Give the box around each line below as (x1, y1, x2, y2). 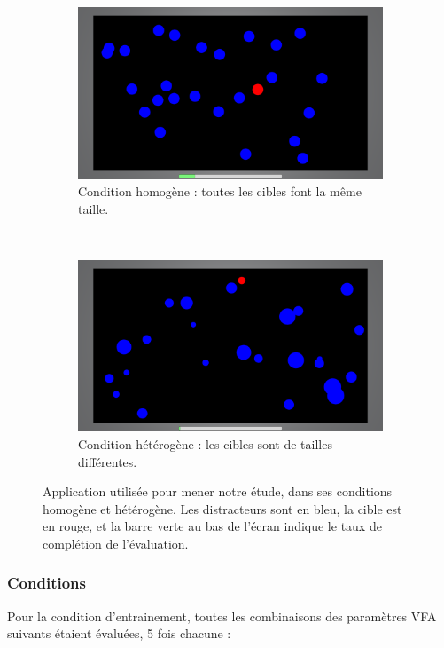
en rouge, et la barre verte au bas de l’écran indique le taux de (43, 517, 382, 535)
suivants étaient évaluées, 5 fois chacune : (7, 624, 231, 643)
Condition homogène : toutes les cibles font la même (78, 182, 362, 201)
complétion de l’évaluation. (43, 533, 189, 552)
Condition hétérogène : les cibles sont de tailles (78, 434, 332, 453)
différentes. (78, 452, 137, 470)
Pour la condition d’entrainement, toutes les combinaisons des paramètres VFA (7, 606, 437, 625)
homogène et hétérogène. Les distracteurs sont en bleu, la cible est (43, 499, 402, 518)
